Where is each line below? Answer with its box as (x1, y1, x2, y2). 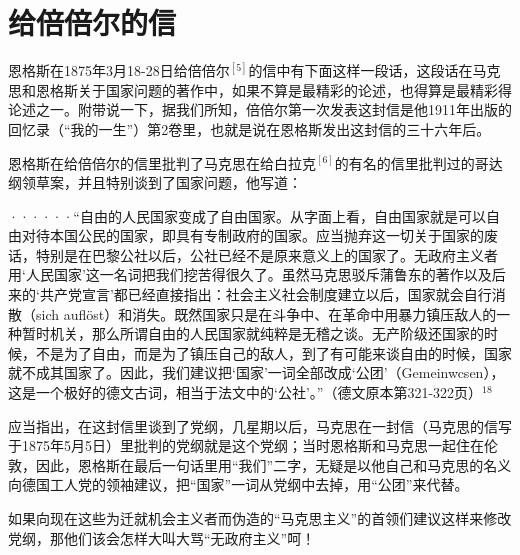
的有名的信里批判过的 (334, 152, 475, 173)
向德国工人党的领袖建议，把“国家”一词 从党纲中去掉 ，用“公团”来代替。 (8, 474, 469, 495)
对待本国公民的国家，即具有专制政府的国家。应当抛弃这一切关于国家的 (21, 225, 484, 246)
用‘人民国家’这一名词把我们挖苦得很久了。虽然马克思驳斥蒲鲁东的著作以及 (8, 264, 492, 285)
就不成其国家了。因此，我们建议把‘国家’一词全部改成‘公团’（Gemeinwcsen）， (8, 362, 505, 383)
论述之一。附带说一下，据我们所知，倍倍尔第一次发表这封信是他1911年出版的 (8, 99, 512, 120)
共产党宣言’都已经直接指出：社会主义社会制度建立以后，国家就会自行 (39, 284, 492, 305)
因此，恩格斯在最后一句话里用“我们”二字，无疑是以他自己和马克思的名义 (35, 454, 512, 475)
